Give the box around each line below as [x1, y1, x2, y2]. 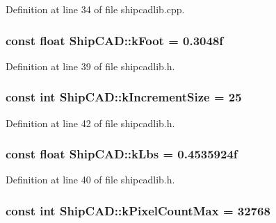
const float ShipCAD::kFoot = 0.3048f [6, 31, 224, 49]
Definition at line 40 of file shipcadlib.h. [6, 172, 175, 187]
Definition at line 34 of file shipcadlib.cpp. [6, 2, 185, 16]
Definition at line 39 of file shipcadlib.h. [6, 58, 175, 73]
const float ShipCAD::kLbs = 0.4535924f [6, 145, 238, 163]
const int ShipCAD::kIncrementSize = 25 [6, 88, 242, 106]
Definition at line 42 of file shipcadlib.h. [6, 115, 175, 130]
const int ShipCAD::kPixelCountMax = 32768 [6, 201, 270, 219]
